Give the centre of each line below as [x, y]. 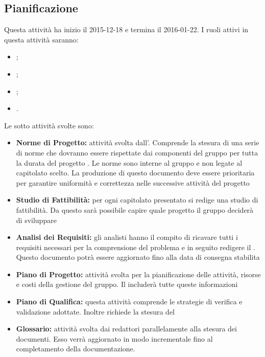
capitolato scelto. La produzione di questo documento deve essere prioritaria [135, 173]
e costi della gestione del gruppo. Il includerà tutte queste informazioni [127, 284]
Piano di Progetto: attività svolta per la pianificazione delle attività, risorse [138, 274]
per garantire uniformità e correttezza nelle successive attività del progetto [133, 182]
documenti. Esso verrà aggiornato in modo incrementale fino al [114, 338]
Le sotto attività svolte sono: [49, 125]
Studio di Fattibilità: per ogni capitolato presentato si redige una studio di [137, 200]
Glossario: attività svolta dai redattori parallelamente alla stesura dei [126, 329]
